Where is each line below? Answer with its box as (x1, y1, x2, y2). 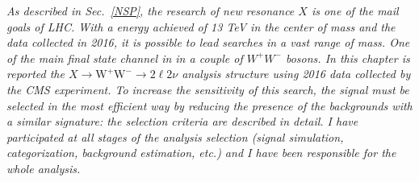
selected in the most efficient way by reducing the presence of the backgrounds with (6, 97, 413, 114)
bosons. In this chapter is (285, 49, 410, 66)
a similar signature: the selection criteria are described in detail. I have (6, 113, 358, 130)
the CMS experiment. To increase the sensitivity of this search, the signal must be (6, 81, 409, 97)
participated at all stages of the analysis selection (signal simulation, (6, 128, 344, 145)
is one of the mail (311, 2, 399, 19)
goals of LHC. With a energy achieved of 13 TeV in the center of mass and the (6, 18, 396, 35)
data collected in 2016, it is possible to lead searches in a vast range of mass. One (6, 34, 410, 51)
